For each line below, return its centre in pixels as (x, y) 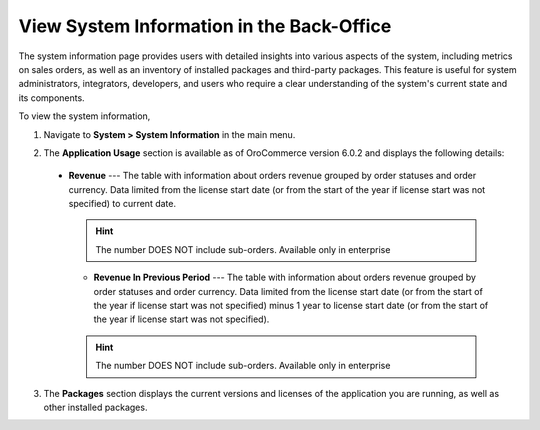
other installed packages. (95, 407)
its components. (51, 97)
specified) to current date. (122, 204)
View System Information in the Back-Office (205, 26)
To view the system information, (84, 116)
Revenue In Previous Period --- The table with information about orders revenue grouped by (285, 277)
